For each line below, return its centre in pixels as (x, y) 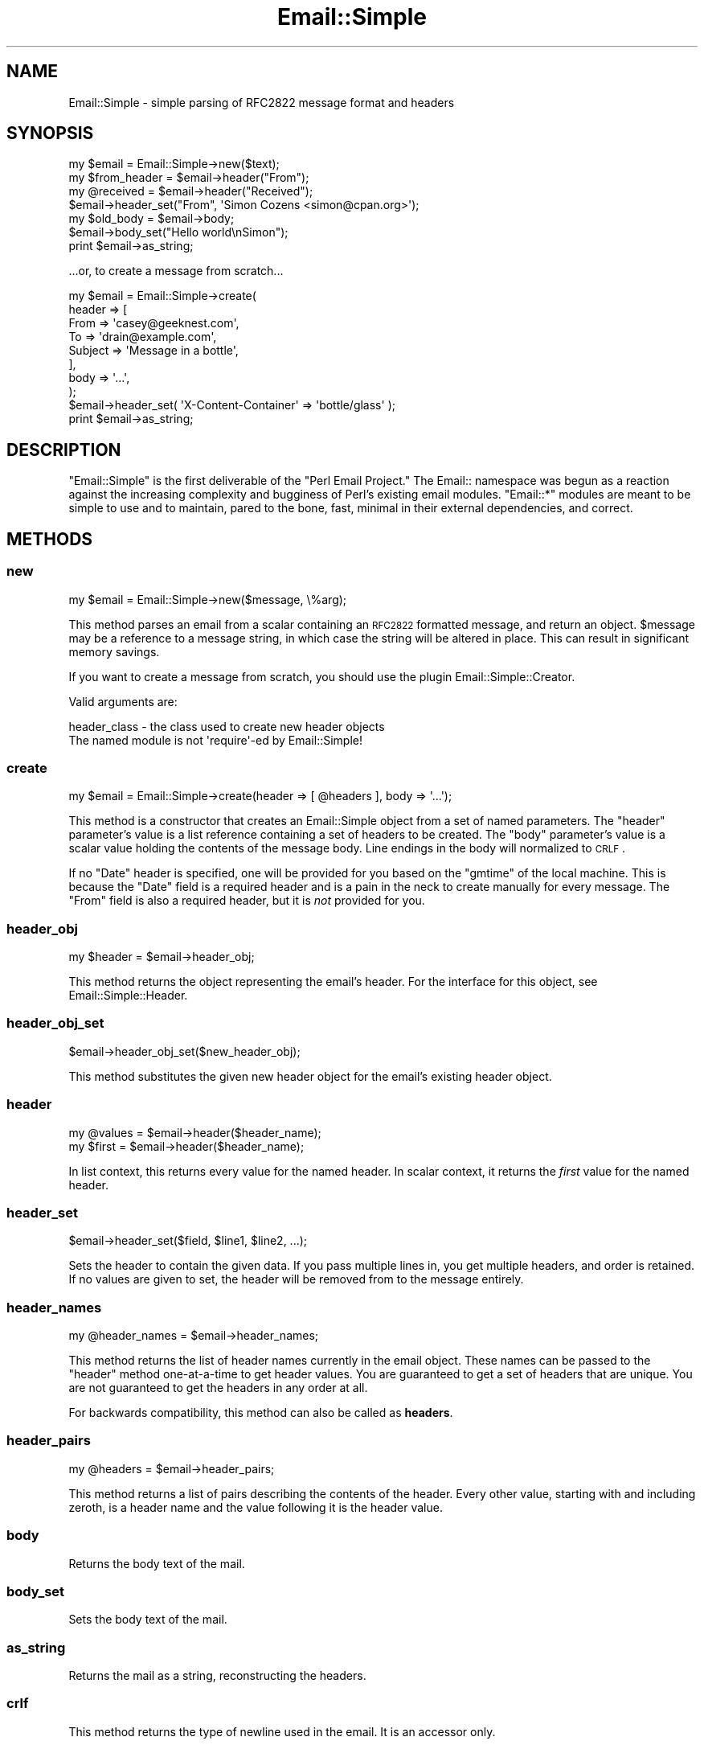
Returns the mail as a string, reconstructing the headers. (217, 1675)
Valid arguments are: (123, 701)
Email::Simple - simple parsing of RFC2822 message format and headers (262, 102)
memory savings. (114, 651)
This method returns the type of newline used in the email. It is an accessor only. (282, 1731)
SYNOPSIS (50, 133)
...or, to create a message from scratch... (176, 271)
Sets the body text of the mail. (148, 1620)
